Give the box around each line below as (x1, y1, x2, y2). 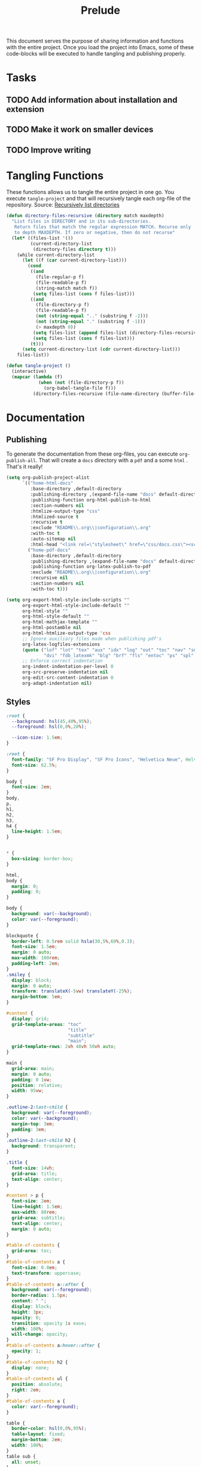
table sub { (6, 1453, 36, 1459)
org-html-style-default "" (22, 613, 90, 619)
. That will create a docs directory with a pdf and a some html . (35, 457, 188, 464)
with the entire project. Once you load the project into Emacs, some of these (6, 44, 194, 51)
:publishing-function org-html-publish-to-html (30, 497, 151, 503)
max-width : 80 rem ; (11, 1210, 58, 1216)
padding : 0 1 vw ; (11, 1077, 52, 1083)
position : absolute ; (11, 1381, 63, 1387)
